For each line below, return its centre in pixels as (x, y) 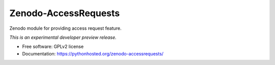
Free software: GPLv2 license (53, 47)
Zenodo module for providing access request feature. (65, 28)
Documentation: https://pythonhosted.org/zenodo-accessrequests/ (93, 53)
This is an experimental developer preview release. (63, 37)
